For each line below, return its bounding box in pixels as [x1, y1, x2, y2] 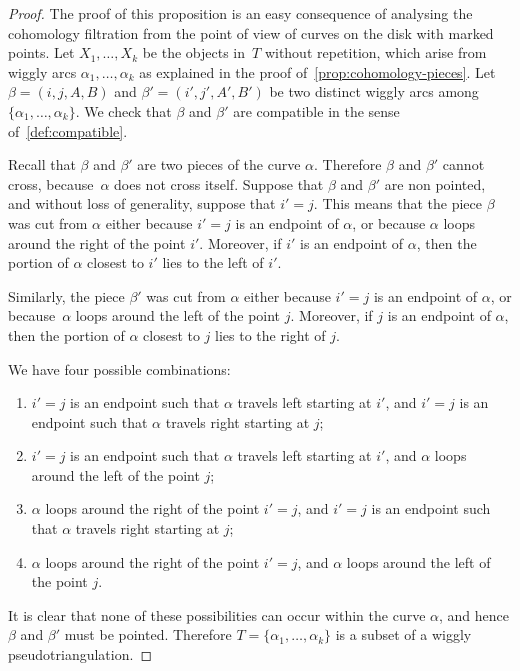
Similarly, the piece [8, 285, 125, 306]
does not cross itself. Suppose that [114, 173, 324, 194]
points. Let [8, 42, 75, 63]
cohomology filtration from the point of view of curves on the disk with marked [8, 22, 494, 43]
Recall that [8, 154, 76, 175]
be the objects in [142, 42, 246, 63]
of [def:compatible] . [8, 120, 128, 141]
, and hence [439, 604, 509, 625]
